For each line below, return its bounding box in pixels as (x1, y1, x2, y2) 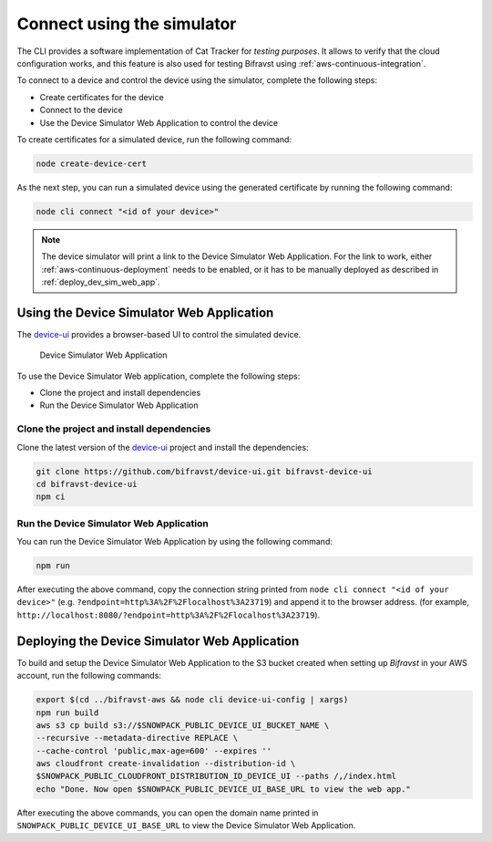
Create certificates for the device (39, 91, 164, 102)
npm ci (36, 492, 66, 502)
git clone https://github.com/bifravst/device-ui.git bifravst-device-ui (36, 466, 373, 476)
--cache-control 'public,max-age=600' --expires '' (36, 745, 272, 756)
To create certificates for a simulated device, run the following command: (16, 133, 292, 145)
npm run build (36, 707, 99, 718)
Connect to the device (39, 105, 123, 116)
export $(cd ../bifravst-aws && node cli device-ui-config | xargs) (36, 694, 349, 705)
